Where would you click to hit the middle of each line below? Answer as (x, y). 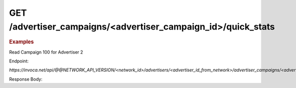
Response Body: (26, 79)
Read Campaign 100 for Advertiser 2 (46, 52)
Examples (21, 42)
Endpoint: (19, 61)
